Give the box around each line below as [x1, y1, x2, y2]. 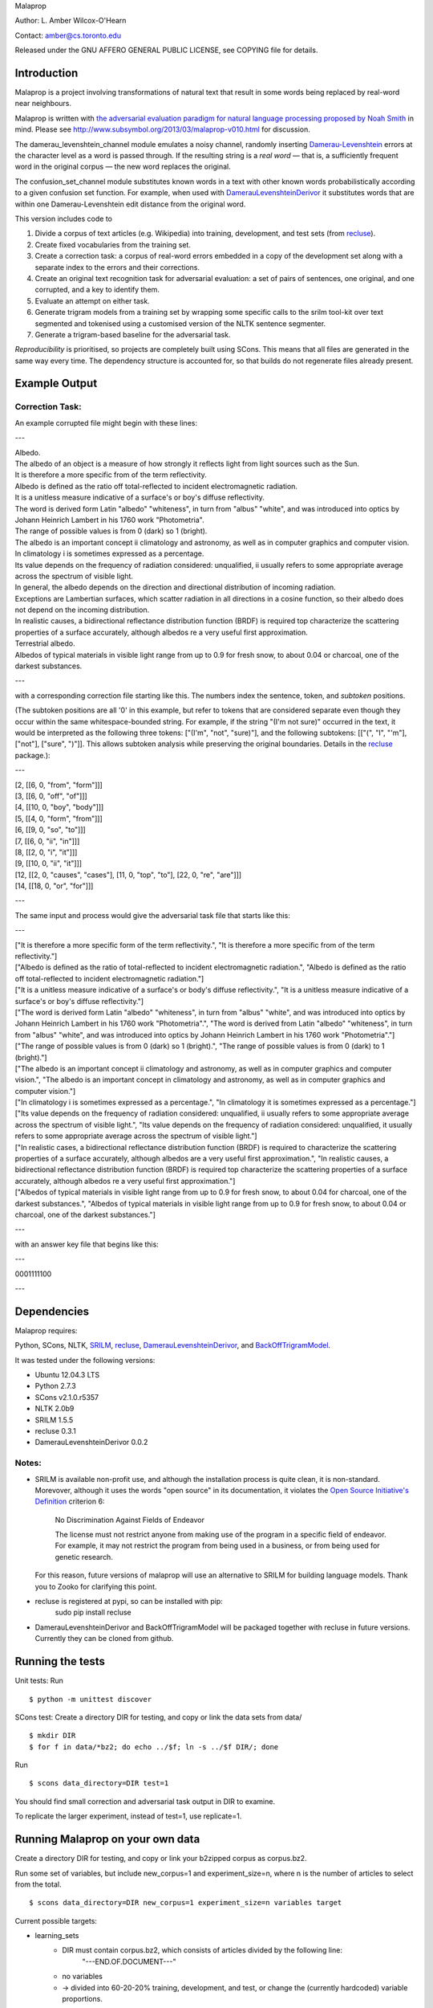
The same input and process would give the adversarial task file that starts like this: [14, 910, 290, 920]
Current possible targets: [14, 1916, 98, 1925]
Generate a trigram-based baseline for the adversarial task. [34, 329, 231, 339]
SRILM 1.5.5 [34, 1414, 74, 1425]
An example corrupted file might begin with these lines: [14, 418, 198, 427]
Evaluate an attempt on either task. [34, 296, 150, 305]
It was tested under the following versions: [14, 1355, 156, 1365]
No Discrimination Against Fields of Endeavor [55, 1515, 204, 1524]
